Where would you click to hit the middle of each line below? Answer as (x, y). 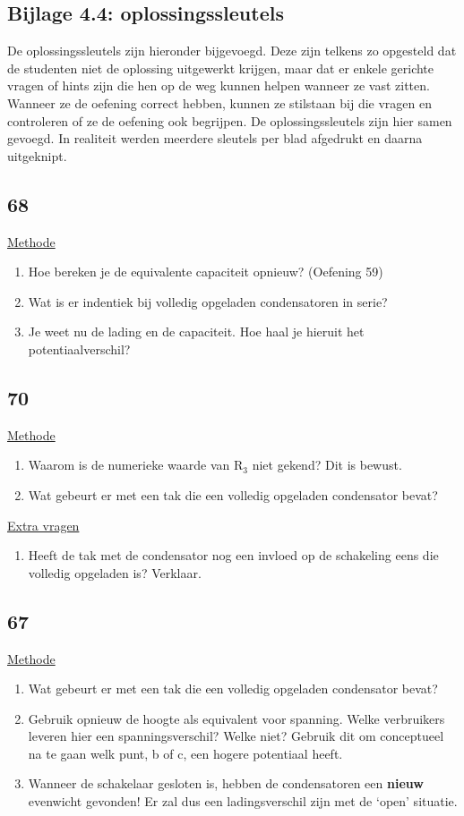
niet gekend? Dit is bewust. (327, 465)
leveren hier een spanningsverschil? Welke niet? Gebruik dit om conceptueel (236, 736)
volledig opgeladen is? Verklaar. (115, 572)
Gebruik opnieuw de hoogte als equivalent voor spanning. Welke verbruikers (236, 718)
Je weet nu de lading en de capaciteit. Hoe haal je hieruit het (196, 331)
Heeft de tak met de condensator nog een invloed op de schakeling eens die (233, 555)
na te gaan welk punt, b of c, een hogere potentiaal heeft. (185, 753)
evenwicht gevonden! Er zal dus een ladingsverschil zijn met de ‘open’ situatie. (243, 801)
